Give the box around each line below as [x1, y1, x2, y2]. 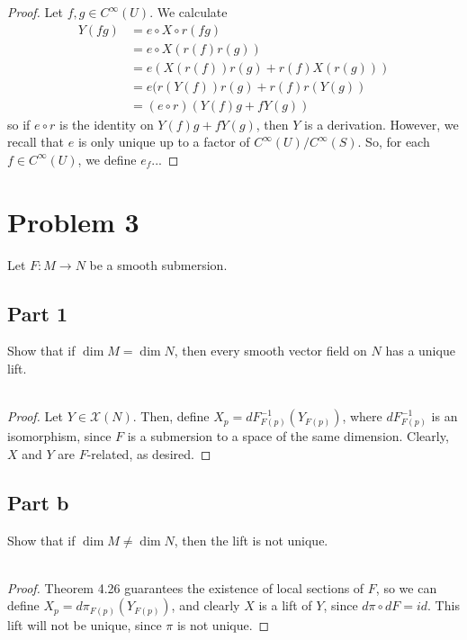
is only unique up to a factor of [77, 132, 250, 151]
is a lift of [258, 596, 312, 615]
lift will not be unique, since [7, 616, 162, 635]
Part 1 [7, 299, 68, 327]
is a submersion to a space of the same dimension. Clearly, [127, 427, 449, 446]
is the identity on [58, 114, 154, 133]
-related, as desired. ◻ [86, 444, 211, 463]
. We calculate [149, 3, 228, 21]
